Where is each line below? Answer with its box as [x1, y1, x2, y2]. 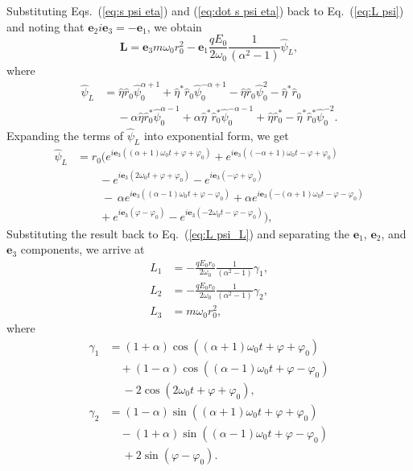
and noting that [6, 18, 85, 35]
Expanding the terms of [6, 127, 123, 143]
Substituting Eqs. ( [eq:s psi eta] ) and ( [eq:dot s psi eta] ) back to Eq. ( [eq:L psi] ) [6, 2, 404, 19]
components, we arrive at [20, 241, 145, 258]
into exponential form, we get [143, 127, 289, 143]
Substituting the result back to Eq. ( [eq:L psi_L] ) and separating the [6, 225, 350, 242]
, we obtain [147, 18, 202, 35]
